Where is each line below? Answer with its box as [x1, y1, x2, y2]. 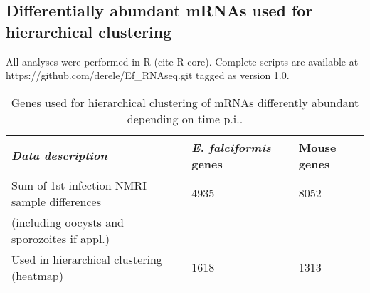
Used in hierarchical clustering [11, 250, 162, 267]
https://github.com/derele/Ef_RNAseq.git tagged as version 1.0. [6, 68, 290, 83]
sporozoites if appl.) [11, 230, 110, 247]
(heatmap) [11, 267, 63, 284]
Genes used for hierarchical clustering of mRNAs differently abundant [11, 93, 359, 110]
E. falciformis [191, 138, 271, 155]
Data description [11, 147, 107, 164]
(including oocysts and [11, 213, 124, 230]
